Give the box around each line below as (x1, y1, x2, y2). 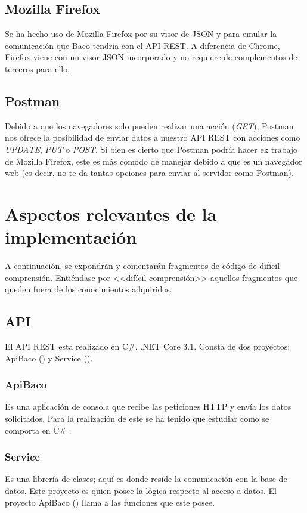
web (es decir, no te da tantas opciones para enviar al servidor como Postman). (5, 166, 294, 179)
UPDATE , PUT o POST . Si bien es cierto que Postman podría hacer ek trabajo (5, 143, 298, 155)
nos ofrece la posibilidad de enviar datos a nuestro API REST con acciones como (5, 131, 300, 144)
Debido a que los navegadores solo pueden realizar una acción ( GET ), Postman (5, 119, 294, 132)
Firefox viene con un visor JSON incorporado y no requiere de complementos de (5, 51, 297, 63)
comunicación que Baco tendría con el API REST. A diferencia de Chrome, (5, 39, 280, 51)
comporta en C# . (5, 424, 72, 436)
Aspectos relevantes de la (5, 201, 217, 225)
